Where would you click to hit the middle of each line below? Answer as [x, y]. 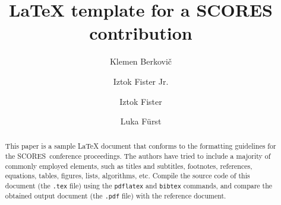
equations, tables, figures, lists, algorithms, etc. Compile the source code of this [127, 176]
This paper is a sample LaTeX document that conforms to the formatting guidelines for [140, 146]
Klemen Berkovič [141, 61]
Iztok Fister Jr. [141, 81]
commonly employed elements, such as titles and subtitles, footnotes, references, [129, 166]
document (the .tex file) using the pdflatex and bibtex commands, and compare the [139, 186]
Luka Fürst [141, 121]
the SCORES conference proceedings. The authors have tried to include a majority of [138, 156]
